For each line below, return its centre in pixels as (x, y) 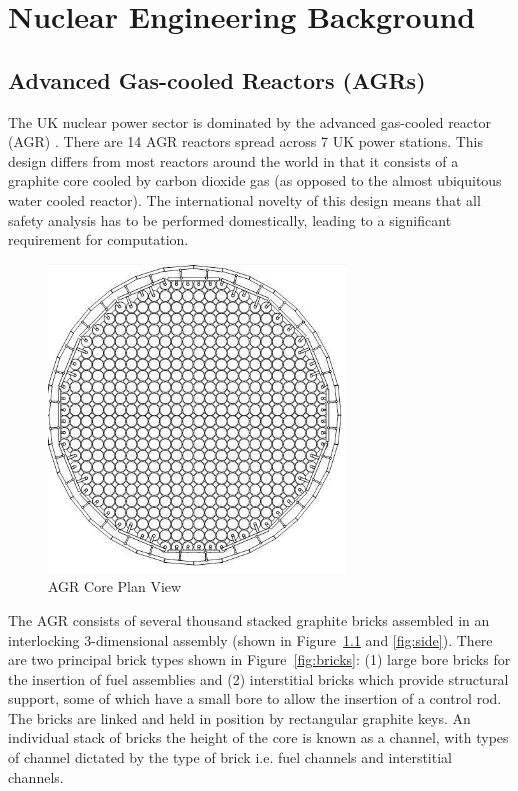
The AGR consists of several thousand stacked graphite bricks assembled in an (249, 619)
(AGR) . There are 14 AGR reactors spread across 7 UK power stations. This (246, 141)
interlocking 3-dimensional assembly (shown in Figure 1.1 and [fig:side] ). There (250, 639)
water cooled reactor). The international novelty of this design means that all (244, 199)
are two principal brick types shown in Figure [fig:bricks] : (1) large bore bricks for (259, 659)
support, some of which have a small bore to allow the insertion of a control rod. (255, 698)
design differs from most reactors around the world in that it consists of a (233, 160)
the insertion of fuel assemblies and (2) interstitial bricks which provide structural (258, 678)
